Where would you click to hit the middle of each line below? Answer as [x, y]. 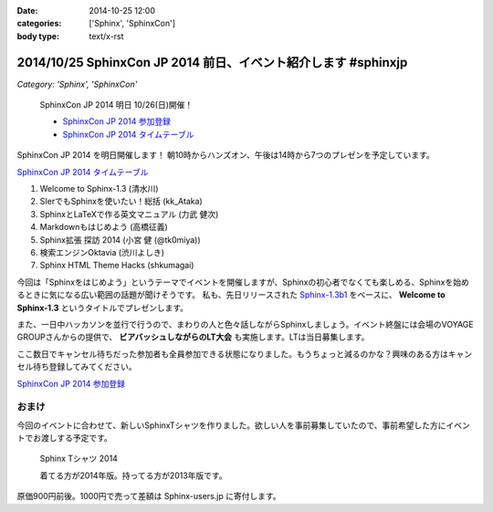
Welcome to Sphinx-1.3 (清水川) [99, 189]
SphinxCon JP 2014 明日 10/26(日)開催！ [116, 105]
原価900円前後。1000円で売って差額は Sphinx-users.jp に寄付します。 [149, 496]
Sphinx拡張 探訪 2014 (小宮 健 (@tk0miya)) [120, 240]
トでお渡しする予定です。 [65, 438]
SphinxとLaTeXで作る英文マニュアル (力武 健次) [129, 214]
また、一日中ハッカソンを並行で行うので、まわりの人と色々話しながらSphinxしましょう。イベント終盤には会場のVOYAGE [245, 324]
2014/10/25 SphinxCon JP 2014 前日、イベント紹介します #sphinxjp [212, 63]
